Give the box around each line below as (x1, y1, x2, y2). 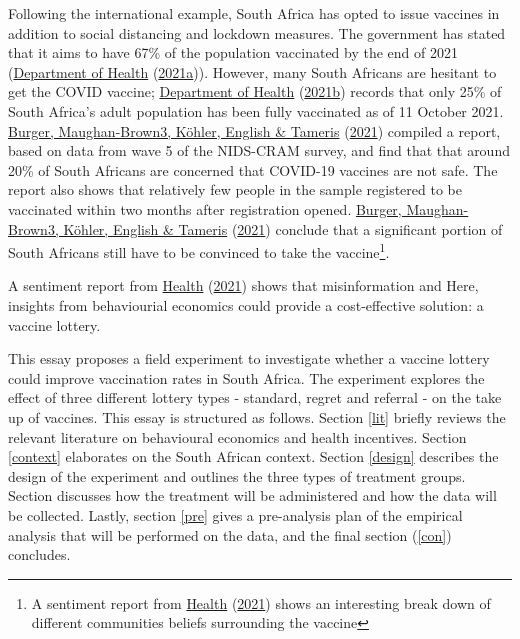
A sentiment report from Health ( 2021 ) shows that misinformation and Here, (8, 275, 479, 296)
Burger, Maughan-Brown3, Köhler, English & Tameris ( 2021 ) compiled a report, (8, 120, 501, 141)
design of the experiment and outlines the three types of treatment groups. (8, 465, 466, 486)
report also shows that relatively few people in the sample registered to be (8, 179, 462, 200)
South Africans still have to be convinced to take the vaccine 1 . (8, 239, 390, 262)
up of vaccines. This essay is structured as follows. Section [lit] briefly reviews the (8, 406, 506, 427)
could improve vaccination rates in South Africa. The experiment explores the (8, 367, 485, 388)
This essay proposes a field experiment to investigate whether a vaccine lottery (8, 348, 490, 369)
